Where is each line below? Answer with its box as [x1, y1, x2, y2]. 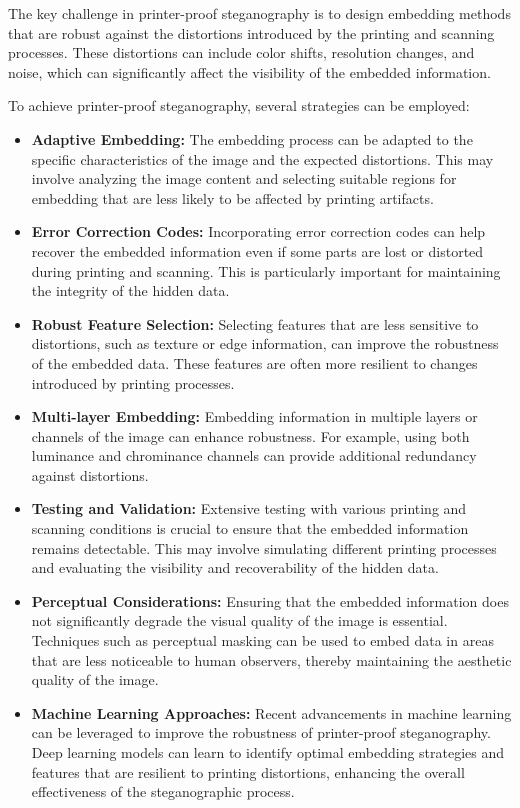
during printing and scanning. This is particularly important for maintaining [31, 260, 501, 281]
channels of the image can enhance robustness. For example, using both [31, 425, 470, 446]
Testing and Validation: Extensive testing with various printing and [31, 498, 467, 519]
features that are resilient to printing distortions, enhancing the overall [31, 761, 465, 782]
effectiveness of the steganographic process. [31, 781, 295, 802]
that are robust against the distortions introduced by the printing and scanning [8, 22, 495, 43]
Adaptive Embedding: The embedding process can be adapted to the [31, 128, 473, 149]
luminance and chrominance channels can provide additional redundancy [31, 445, 477, 466]
